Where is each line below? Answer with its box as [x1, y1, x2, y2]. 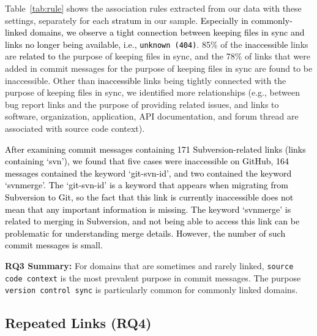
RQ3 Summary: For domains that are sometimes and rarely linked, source [5, 259, 294, 272]
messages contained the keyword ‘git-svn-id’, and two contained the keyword [5, 166, 292, 179]
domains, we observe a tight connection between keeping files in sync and [30, 26, 305, 39]
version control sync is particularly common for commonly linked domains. [5, 283, 298, 296]
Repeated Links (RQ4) [5, 313, 152, 332]
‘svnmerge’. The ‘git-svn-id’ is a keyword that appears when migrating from [5, 178, 288, 191]
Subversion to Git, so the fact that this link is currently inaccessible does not [5, 190, 294, 203]
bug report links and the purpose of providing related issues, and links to [5, 97, 279, 110]
